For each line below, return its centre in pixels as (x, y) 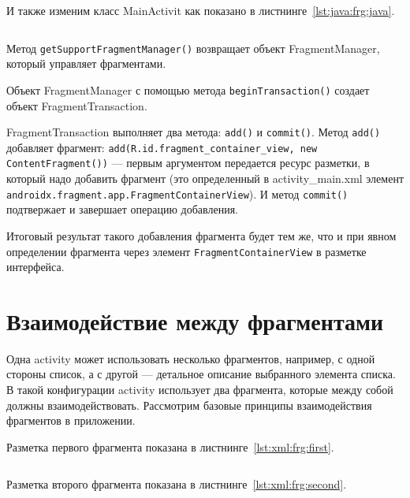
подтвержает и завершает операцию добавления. (123, 209)
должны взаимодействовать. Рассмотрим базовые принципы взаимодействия (189, 405)
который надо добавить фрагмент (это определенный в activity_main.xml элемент (205, 178)
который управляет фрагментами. (86, 63)
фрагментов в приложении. (71, 420)
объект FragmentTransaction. (77, 105)
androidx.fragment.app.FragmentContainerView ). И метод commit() (177, 193)
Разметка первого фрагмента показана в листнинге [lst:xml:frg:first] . (170, 446)
